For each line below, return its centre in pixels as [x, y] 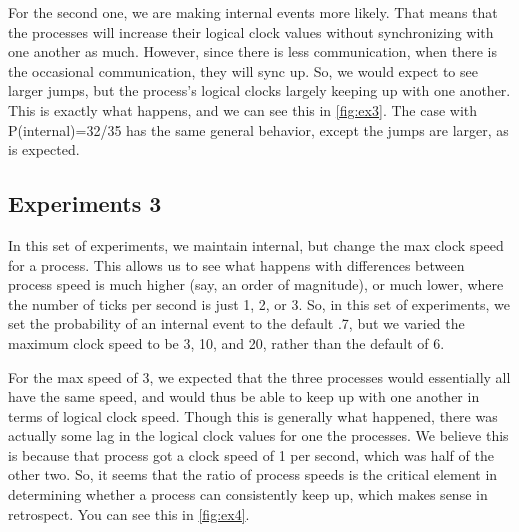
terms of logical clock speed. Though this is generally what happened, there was [253, 415]
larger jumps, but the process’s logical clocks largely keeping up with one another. [259, 90]
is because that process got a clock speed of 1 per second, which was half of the [251, 454]
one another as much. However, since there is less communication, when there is [252, 51]
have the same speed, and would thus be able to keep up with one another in [244, 396]
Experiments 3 [85, 203]
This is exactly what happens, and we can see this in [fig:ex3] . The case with [243, 109]
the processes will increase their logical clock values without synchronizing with [251, 31]
